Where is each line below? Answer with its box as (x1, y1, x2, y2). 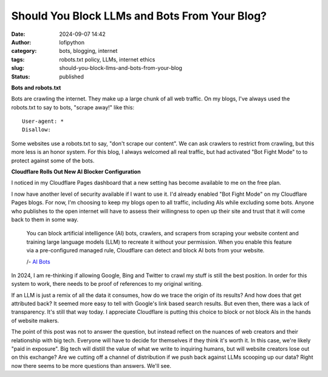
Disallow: (22, 126, 51, 133)
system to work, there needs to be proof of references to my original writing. (11, 280, 203, 288)
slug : (11, 64, 24, 72)
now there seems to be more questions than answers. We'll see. (11, 362, 172, 369)
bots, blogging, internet (59, 47, 118, 55)
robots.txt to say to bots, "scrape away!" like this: (11, 103, 135, 111)
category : (11, 47, 37, 55)
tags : (11, 55, 25, 63)
